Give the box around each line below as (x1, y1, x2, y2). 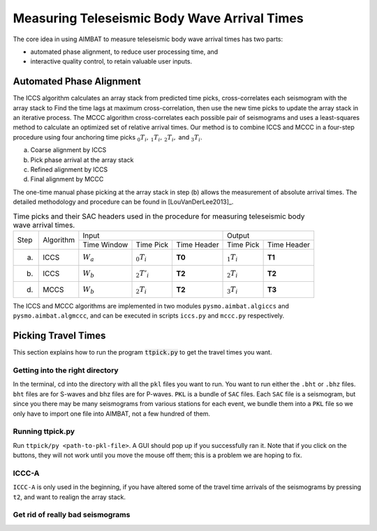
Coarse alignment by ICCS (30, 146, 107, 154)
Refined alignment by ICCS (30, 165, 108, 174)
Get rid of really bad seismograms (13, 510, 131, 520)
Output (227, 230, 250, 240)
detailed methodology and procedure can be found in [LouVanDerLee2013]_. (13, 197, 234, 206)
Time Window (82, 239, 128, 249)
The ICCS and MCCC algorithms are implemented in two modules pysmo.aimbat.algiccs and (13, 301, 290, 310)
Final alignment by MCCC (30, 175, 104, 184)
